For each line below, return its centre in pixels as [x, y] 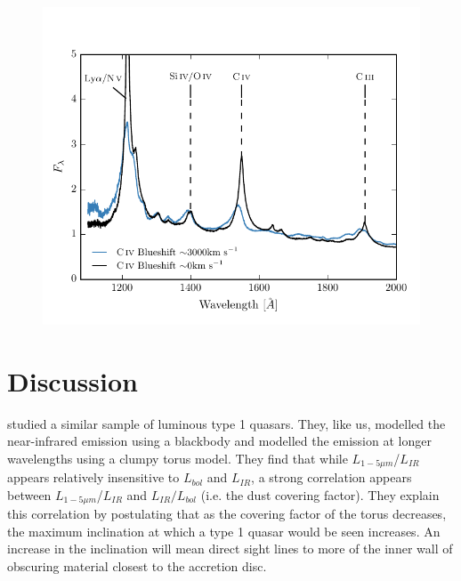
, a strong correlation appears [332, 477]
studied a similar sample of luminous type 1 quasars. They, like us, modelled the [226, 423]
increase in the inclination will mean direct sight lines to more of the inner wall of [230, 549]
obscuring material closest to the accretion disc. [137, 566]
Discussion [73, 380]
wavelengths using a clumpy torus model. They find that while [178, 458]
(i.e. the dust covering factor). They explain [320, 494]
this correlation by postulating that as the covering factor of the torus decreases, [227, 514]
